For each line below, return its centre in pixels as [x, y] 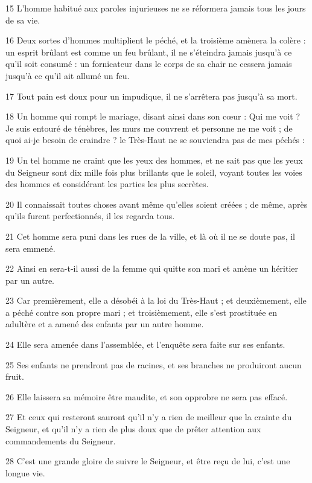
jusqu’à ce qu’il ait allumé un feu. [68, 75]
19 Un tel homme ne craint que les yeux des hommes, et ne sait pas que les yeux [154, 160]
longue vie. [25, 472]
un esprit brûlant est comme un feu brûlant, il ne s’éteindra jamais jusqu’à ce [149, 52]
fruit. [15, 376]
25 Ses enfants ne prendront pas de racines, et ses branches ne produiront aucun [154, 364]
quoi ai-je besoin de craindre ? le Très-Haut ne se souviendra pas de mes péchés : [155, 140]
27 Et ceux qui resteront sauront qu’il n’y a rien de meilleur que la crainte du [149, 417]
